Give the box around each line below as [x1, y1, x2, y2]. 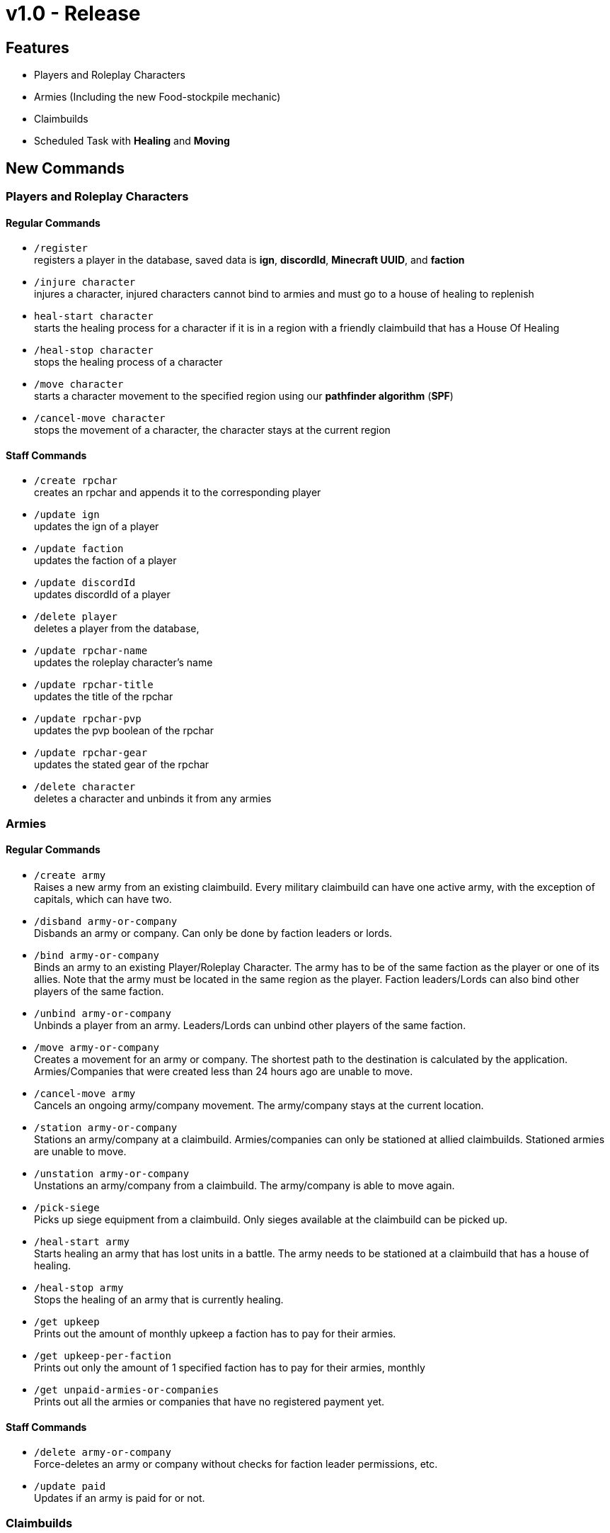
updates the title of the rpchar [34, 690, 173, 703]
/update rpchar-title [34, 679, 154, 691]
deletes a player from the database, [34, 622, 200, 635]
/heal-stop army [34, 1282, 124, 1294]
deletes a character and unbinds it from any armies [34, 792, 272, 805]
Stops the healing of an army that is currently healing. [34, 1293, 284, 1306]
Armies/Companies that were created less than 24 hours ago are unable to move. [34, 1065, 413, 1078]
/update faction [34, 543, 124, 555]
